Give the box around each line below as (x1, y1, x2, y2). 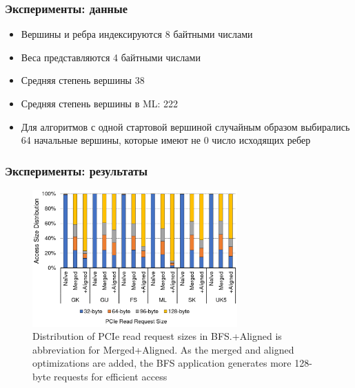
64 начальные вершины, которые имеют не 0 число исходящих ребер (21, 133, 311, 147)
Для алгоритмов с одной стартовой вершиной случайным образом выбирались (21, 119, 350, 133)
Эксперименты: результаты (5, 162, 148, 179)
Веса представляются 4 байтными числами (21, 50, 201, 64)
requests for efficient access (54, 369, 168, 383)
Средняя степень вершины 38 (21, 73, 145, 87)
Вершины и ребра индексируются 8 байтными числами (21, 27, 253, 41)
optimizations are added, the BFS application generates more (32, 356, 292, 370)
